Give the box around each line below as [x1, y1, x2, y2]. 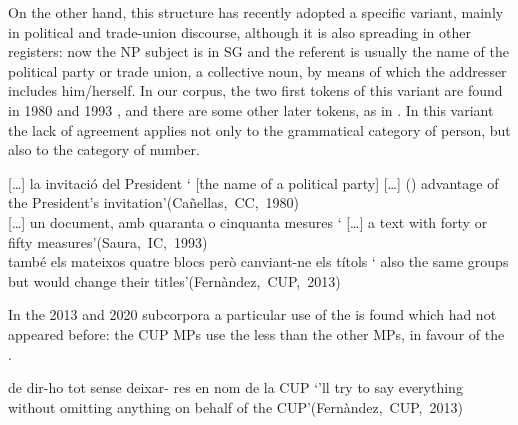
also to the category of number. [8, 139, 200, 160]
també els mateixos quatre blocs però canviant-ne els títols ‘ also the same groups [8, 251, 509, 272]
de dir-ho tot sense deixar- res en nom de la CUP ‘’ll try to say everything [8, 377, 463, 398]
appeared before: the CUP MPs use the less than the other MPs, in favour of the [8, 323, 505, 344]
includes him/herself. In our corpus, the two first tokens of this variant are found [8, 80, 503, 101]
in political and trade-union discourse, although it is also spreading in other [8, 21, 471, 42]
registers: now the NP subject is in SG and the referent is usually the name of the [8, 41, 510, 62]
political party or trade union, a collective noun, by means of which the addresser [8, 60, 507, 81]
